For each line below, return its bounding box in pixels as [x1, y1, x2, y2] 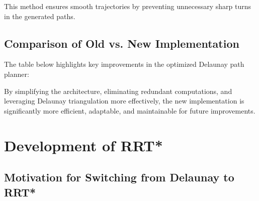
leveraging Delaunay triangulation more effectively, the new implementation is [4, 95, 244, 106]
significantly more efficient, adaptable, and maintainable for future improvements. [4, 105, 255, 116]
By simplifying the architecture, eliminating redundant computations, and [4, 85, 232, 96]
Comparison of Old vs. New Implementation [4, 35, 239, 51]
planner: [4, 68, 29, 79]
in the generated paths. [4, 11, 75, 21]
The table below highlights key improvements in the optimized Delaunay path [4, 59, 244, 69]
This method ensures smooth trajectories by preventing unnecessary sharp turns [4, 1, 251, 11]
